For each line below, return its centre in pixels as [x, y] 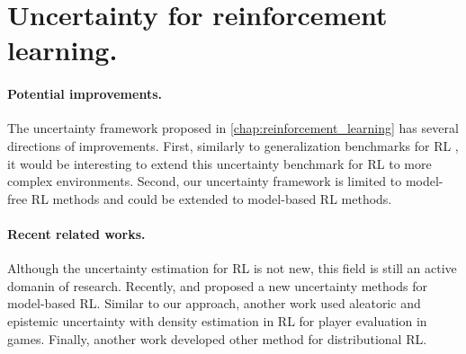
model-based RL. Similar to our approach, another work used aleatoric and [214, 303]
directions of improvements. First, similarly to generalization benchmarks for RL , [233, 145]
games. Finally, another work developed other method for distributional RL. [217, 338]
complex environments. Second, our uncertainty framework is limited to [205, 181]
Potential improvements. [85, 94]
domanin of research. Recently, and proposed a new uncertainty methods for [217, 285]
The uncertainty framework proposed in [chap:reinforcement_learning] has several [233, 128]
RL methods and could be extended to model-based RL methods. [211, 198]
